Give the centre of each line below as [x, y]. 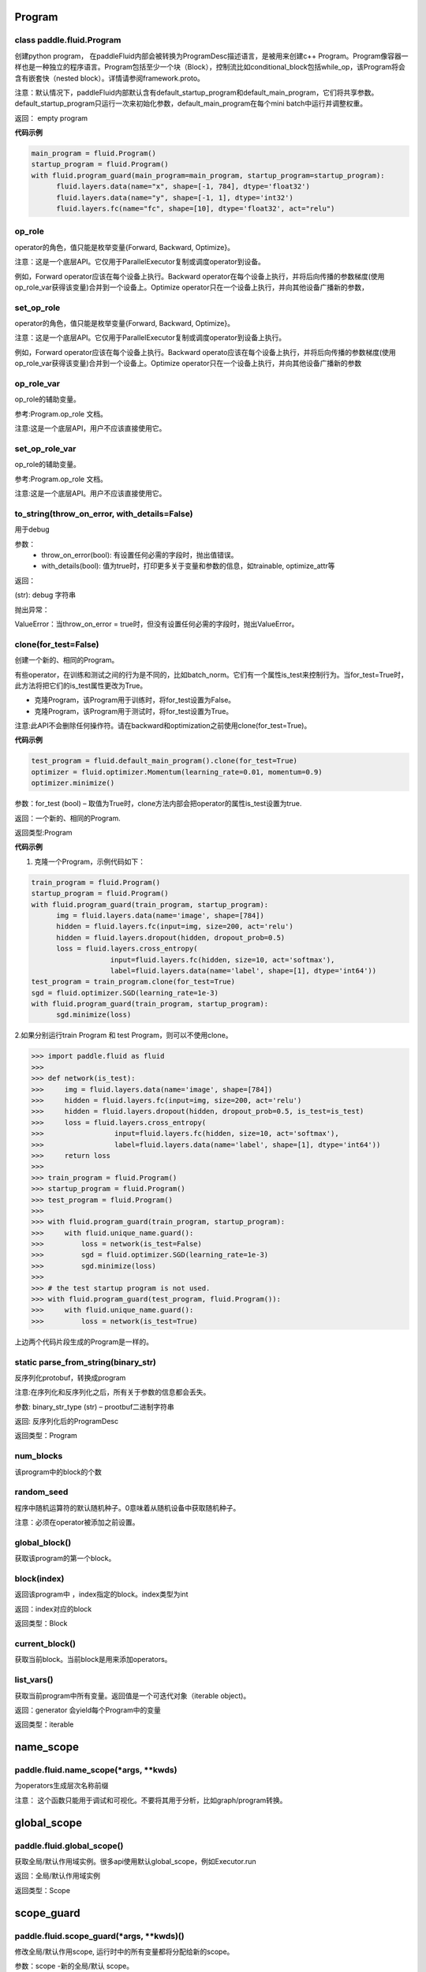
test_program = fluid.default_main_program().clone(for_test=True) [164, 761]
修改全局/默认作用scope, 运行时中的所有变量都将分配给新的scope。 [124, 1951]
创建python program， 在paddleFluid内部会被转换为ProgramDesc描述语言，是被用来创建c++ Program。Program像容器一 [212, 56]
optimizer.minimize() [73, 783]
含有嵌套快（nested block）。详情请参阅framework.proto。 [110, 78]
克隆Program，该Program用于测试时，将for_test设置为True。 [134, 711]
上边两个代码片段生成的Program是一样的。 [84, 1342]
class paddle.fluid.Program [68, 40]
